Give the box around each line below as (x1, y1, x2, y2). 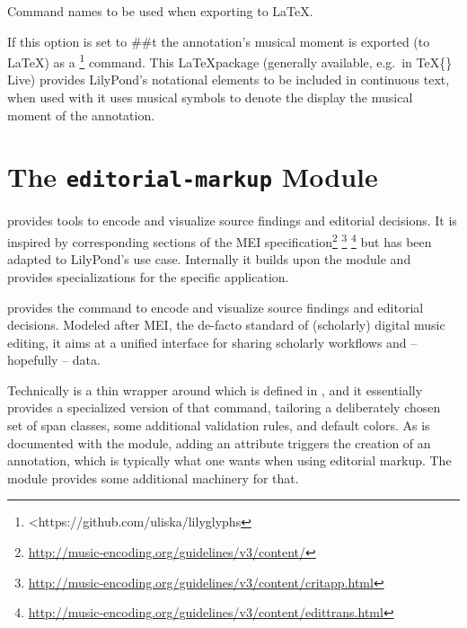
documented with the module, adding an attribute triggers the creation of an (7, 433, 431, 452)
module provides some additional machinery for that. (7, 468, 299, 487)
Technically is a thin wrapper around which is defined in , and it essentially (7, 380, 423, 399)
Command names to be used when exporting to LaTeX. (7, 2, 313, 20)
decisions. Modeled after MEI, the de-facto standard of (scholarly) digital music (7, 315, 445, 334)
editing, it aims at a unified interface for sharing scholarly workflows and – (7, 332, 418, 351)
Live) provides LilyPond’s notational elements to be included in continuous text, (7, 70, 450, 89)
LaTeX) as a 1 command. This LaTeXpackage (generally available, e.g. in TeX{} (7, 50, 453, 71)
